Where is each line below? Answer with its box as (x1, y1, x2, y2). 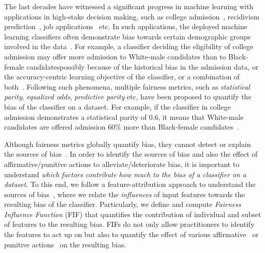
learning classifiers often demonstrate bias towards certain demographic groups (4, 31, 251, 41)
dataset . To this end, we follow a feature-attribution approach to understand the (4, 179, 256, 189)
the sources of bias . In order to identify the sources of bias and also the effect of (4, 149, 258, 159)
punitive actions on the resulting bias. (4, 239, 126, 249)
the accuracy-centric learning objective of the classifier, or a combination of (4, 71, 240, 82)
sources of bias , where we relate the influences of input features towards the (4, 188, 245, 199)
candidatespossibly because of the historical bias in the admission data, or (26, 61, 259, 72)
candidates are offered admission (4, 121, 106, 132)
